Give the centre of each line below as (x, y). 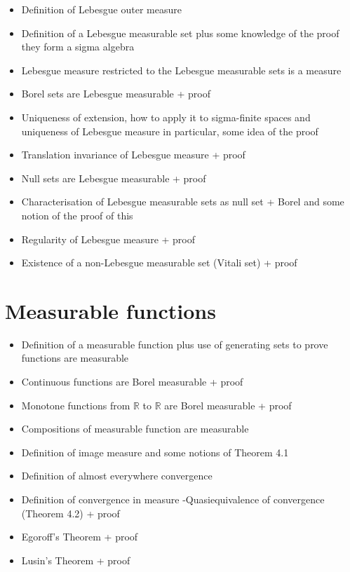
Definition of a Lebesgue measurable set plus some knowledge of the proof (180, 33)
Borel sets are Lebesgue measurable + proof (116, 94)
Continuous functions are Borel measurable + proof (132, 382)
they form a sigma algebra (78, 47)
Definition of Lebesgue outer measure (101, 9)
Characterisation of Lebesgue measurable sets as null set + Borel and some (183, 202)
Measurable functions (110, 310)
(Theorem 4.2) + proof (70, 513)
